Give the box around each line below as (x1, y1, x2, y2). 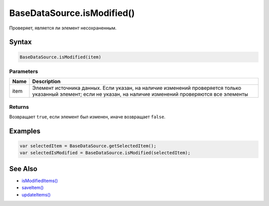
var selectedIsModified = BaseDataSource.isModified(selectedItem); (19, 150, 191, 156)
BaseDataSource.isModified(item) (19, 54, 102, 60)
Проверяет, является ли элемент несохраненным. (9, 25, 117, 31)
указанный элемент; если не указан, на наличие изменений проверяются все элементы (32, 91, 249, 98)
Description (32, 78, 61, 85)
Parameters (9, 68, 38, 75)
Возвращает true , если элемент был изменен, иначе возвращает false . (9, 114, 166, 120)
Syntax (9, 38, 32, 46)
